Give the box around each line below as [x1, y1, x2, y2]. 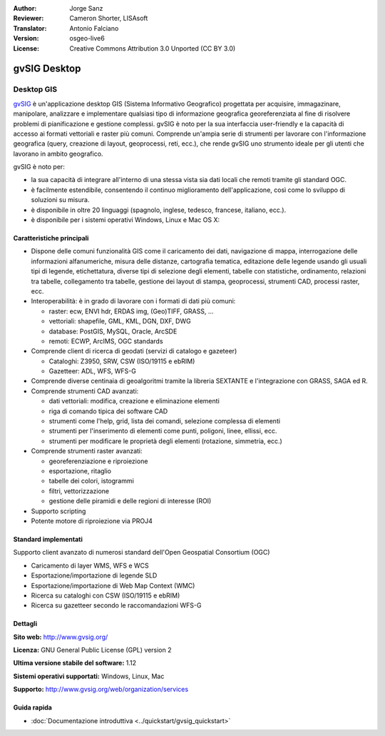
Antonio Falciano [69, 24, 119, 32]
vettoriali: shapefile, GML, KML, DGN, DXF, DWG [48, 317, 192, 326]
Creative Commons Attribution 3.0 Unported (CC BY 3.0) [69, 44, 236, 53]
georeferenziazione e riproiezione [48, 457, 148, 465]
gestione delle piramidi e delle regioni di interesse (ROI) [48, 497, 212, 505]
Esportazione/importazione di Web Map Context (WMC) [31, 581, 195, 590]
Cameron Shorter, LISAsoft [69, 14, 148, 23]
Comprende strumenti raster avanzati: [31, 447, 143, 455]
